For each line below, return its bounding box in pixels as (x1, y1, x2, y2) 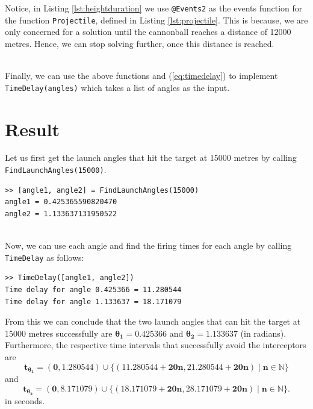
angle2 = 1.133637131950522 (5, 209, 117, 218)
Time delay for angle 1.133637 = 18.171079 (5, 297, 182, 306)
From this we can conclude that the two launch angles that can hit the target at (5, 315, 301, 328)
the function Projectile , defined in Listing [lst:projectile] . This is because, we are (5, 13, 308, 26)
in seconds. (5, 394, 45, 407)
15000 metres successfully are (5, 326, 113, 339)
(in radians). (240, 326, 287, 339)
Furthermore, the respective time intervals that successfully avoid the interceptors (5, 339, 306, 351)
